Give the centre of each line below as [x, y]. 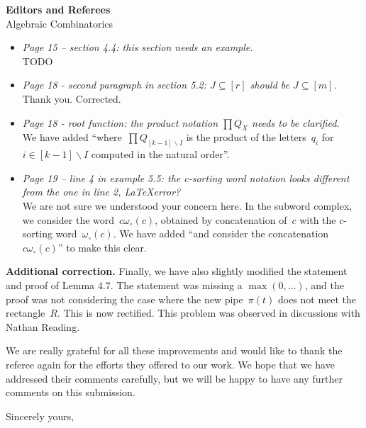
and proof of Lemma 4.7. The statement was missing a [124, 285]
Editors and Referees [58, 9]
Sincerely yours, [40, 416]
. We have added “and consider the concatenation [221, 233]
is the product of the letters [246, 137]
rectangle [26, 313]
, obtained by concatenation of [221, 219]
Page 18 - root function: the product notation [120, 122]
